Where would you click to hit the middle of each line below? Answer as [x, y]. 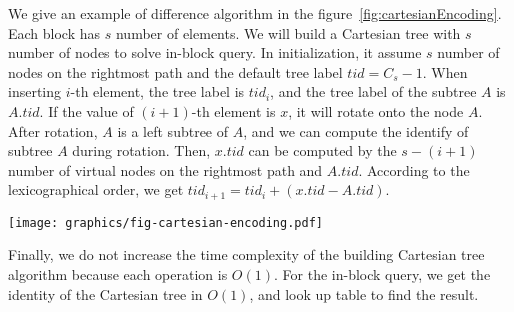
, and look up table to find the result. [364, 293]
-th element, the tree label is [157, 91]
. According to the [414, 169]
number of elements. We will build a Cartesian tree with [288, 32]
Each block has [54, 32]
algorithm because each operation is [118, 274]
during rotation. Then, [141, 150]
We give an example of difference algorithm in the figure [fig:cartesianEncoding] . [255, 13]
